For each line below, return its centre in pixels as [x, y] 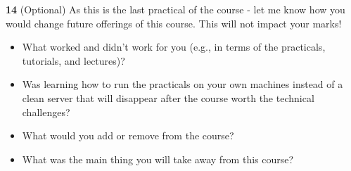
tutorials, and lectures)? [74, 60]
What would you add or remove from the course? [128, 135]
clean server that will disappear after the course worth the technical [168, 97]
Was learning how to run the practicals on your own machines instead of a [183, 84]
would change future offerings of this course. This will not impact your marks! [174, 23]
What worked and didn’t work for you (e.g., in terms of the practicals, [174, 47]
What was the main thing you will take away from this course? [158, 159]
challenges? [46, 112]
